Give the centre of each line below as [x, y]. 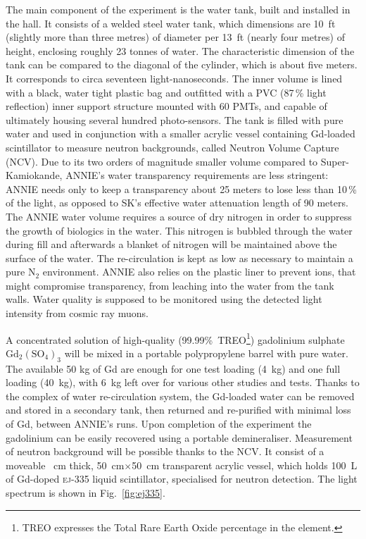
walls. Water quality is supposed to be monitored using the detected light [164, 299]
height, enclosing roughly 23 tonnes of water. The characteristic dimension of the [180, 50]
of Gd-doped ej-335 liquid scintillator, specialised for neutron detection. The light [182, 479]
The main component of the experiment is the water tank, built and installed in [178, 9]
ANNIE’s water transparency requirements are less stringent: [197, 175]
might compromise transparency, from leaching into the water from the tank [170, 285]
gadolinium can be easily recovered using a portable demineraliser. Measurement [179, 437]
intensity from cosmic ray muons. [77, 313]
